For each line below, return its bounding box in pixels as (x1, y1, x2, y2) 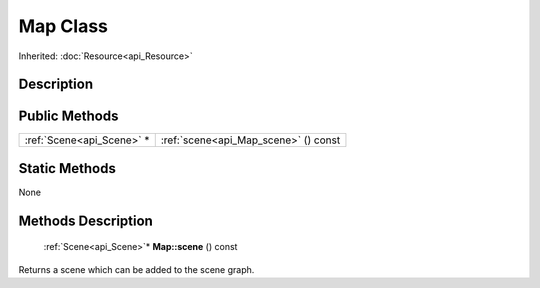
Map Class (18, 15, 109, 37)
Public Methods (18, 108, 119, 125)
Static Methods (18, 160, 117, 177)
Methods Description (18, 212, 154, 229)
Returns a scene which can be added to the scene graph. (18, 263, 255, 275)
